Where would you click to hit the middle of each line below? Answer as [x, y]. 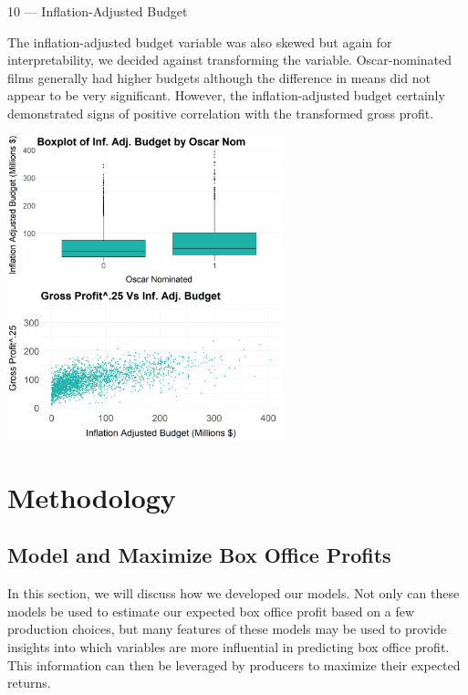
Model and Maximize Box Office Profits [199, 555]
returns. [29, 683]
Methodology [92, 497]
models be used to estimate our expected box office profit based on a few [211, 611]
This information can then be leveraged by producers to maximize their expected [234, 664]
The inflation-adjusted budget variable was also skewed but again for [200, 41]
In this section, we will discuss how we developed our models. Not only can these [234, 593]
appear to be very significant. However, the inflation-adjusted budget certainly [226, 95]
